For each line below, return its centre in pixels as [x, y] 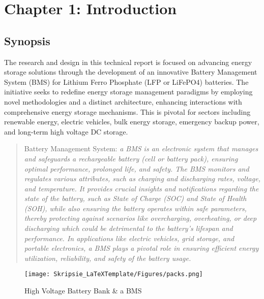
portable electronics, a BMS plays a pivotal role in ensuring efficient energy [141, 248]
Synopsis [27, 40]
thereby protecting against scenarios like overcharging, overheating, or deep [140, 218]
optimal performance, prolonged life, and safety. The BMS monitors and [137, 168]
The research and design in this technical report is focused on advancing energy [128, 62]
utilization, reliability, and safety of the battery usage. [108, 258]
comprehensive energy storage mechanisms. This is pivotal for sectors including [127, 111]
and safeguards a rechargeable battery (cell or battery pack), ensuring [131, 158]
